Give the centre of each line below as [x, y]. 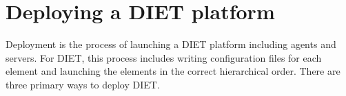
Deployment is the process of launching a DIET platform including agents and [171, 44]
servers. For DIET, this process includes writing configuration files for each [164, 57]
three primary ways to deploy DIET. [83, 84]
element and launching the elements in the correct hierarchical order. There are [173, 71]
